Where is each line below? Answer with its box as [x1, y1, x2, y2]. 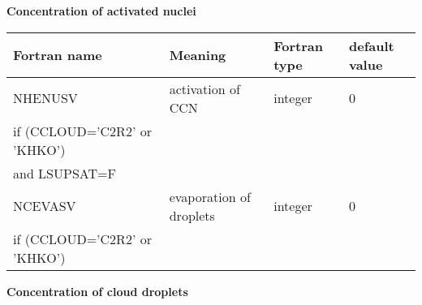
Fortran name [13, 45, 102, 65]
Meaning [169, 45, 226, 65]
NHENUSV [13, 88, 78, 108]
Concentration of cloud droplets [6, 282, 188, 299]
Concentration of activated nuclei [6, 2, 196, 19]
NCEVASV [13, 196, 76, 216]
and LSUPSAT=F [13, 163, 116, 183]
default [348, 36, 394, 55]
